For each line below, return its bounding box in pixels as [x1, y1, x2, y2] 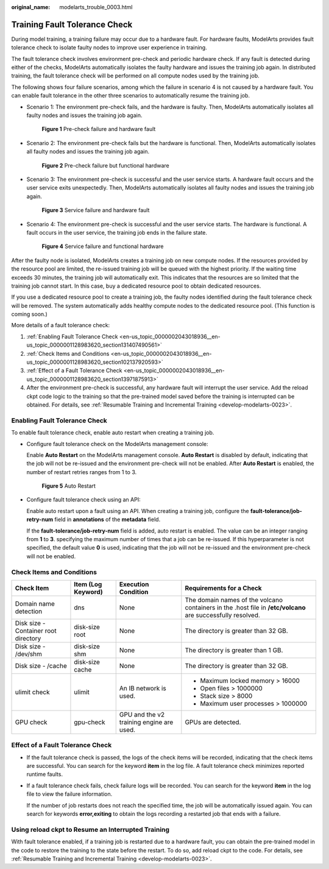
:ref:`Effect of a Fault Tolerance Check [26, 367, 122, 374]
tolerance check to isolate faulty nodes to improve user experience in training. [11, 44, 207, 51]
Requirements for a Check [185, 584, 262, 592]
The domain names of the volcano [185, 595, 283, 604]
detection [15, 607, 43, 615]
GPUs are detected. [185, 718, 241, 726]
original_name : [11, 4, 51, 10]
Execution [119, 580, 149, 588]
